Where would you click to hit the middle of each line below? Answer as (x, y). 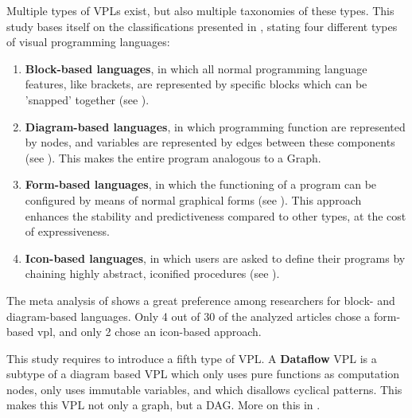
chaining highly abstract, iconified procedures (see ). (152, 273)
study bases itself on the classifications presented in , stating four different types (202, 26)
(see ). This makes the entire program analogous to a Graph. (173, 157)
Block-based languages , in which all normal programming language (196, 68)
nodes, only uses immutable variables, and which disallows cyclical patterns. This (204, 389)
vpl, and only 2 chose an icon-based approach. (149, 332)
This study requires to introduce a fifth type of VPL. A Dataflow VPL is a (192, 358)
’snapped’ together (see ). (87, 99)
